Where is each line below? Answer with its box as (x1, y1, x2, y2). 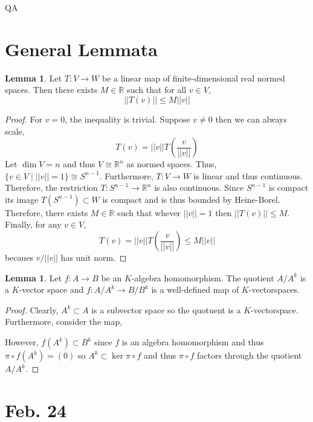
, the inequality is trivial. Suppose (65, 112, 190, 125)
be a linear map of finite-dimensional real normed (102, 71, 285, 84)
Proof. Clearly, (5, 303, 59, 316)
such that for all (127, 83, 187, 96)
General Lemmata (5, 36, 158, 61)
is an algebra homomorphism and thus (121, 336, 264, 348)
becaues (5, 251, 34, 264)
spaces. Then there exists (5, 83, 98, 96)
